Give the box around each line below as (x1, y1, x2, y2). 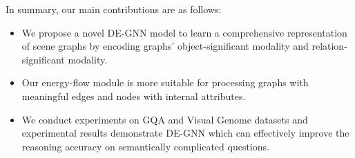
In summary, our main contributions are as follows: (6, 2, 222, 16)
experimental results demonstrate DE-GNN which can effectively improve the (21, 126, 349, 140)
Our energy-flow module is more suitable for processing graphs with (21, 75, 309, 90)
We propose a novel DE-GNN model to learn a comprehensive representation (21, 25, 347, 39)
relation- (311, 39, 347, 53)
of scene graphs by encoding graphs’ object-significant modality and (21, 39, 309, 53)
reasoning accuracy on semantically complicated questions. (21, 139, 269, 153)
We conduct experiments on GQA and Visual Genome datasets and (21, 112, 308, 126)
